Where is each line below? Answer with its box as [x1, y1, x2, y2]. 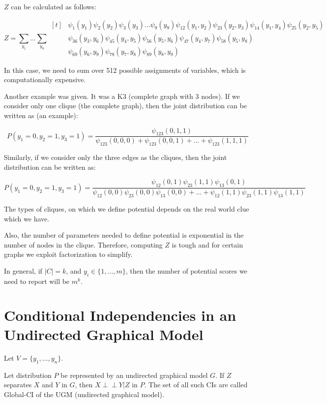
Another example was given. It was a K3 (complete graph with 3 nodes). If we [4, 91, 240, 101]
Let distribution [4, 370, 52, 380]
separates [4, 379, 32, 390]
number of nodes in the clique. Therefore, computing [4, 239, 163, 249]
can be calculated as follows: [11, 1, 96, 11]
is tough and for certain [172, 239, 243, 249]
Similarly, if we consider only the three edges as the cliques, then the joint [4, 152, 227, 162]
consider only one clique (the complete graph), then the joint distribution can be [4, 100, 247, 111]
